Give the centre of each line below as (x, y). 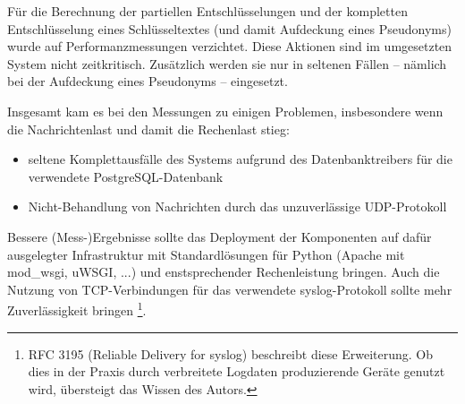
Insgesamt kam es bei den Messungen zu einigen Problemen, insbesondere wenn (225, 111)
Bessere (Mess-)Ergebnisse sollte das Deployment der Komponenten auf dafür (220, 236)
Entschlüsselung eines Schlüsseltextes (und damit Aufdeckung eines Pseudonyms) (229, 28)
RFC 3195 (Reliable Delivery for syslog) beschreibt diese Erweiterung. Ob (230, 353)
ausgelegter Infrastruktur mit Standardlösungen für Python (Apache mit (206, 254)
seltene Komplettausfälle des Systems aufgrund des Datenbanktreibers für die (240, 159)
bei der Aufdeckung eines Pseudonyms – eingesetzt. (148, 81)
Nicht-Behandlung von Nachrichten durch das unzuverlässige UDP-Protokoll (237, 206)
